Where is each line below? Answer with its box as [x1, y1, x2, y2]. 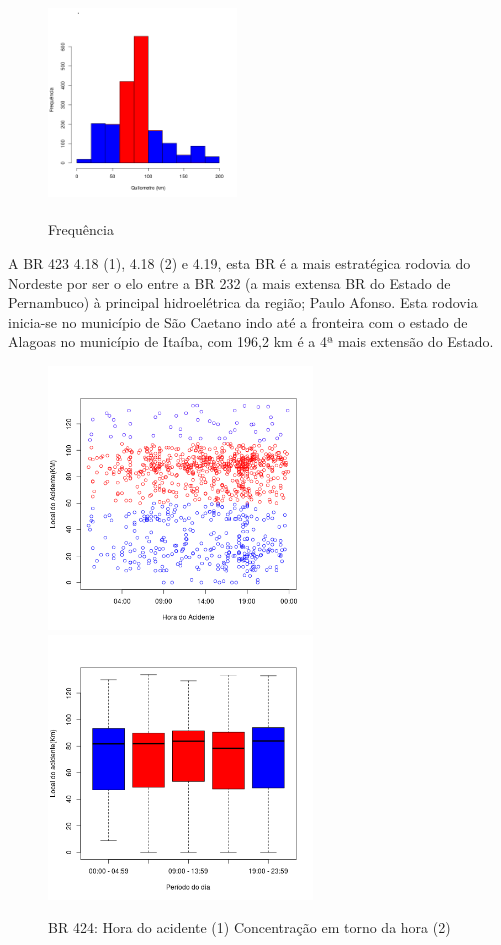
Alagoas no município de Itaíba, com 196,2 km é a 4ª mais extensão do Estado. [8, 331, 494, 352]
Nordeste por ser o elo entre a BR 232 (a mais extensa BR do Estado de [8, 272, 451, 293]
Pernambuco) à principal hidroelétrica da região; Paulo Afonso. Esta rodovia [8, 292, 478, 313]
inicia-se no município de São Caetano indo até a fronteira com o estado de [8, 311, 468, 332]
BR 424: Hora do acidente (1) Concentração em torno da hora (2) [48, 917, 451, 938]
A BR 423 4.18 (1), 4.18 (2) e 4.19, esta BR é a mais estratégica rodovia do [8, 252, 471, 273]
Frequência [48, 219, 114, 240]
